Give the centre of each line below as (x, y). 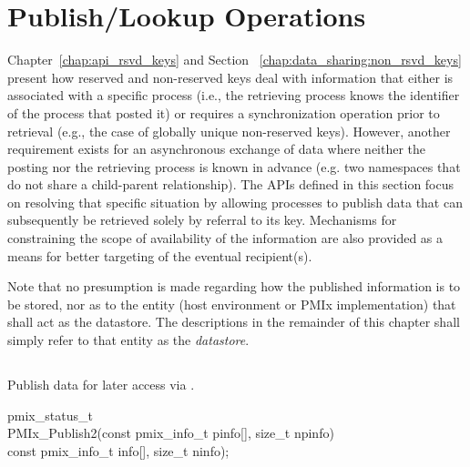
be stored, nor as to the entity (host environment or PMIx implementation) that (232, 304)
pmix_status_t (50, 415)
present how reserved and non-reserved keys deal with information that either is (230, 77)
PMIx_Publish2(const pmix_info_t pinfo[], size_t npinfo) (171, 433)
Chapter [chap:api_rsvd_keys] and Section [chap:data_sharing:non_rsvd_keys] (235, 60)
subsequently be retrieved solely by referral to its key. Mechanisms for (202, 220)
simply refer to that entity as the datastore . (128, 340)
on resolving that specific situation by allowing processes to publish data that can (235, 202)
